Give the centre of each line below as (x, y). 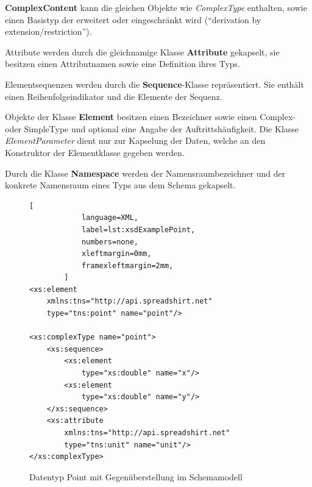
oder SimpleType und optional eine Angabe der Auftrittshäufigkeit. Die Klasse (152, 128)
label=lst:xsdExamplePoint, (138, 229)
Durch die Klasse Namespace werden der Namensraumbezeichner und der (145, 173)
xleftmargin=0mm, (116, 254)
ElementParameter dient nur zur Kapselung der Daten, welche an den (135, 140)
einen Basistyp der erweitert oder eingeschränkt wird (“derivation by (133, 19)
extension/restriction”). (48, 31)
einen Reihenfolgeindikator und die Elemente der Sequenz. (114, 96)
